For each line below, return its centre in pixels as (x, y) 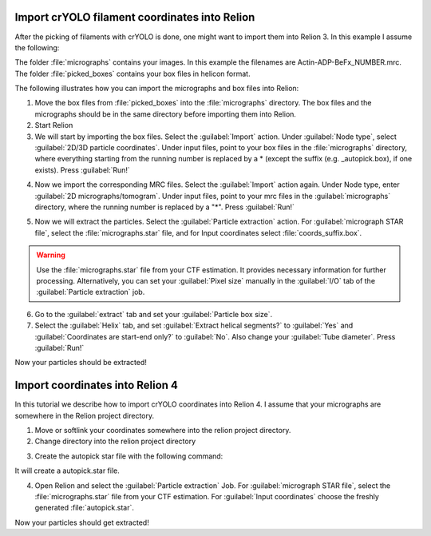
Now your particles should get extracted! (82, 522)
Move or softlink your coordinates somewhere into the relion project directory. (163, 430)
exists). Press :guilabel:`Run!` (83, 170)
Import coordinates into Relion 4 (97, 385)
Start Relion (54, 125)
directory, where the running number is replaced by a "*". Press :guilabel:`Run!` (165, 207)
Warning (51, 255)
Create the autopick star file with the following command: (129, 456)
